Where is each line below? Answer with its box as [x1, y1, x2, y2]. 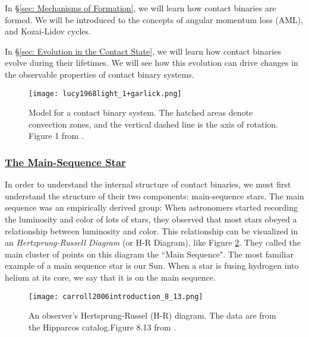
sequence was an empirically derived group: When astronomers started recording [5, 201, 298, 214]
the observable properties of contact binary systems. [5, 68, 194, 80]
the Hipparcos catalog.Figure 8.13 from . [29, 320, 176, 333]
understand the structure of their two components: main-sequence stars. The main [5, 189, 304, 202]
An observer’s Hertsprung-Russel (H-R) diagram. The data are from [29, 309, 276, 322]
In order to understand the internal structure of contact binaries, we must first [5, 178, 291, 190]
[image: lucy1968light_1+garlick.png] [29, 89, 182, 98]
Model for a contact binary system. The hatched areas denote [29, 106, 253, 119]
